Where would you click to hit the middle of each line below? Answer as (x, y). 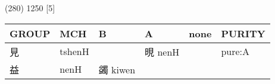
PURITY (243, 33)
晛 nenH (162, 51)
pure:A (235, 51)
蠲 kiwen (117, 69)
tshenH (74, 51)
